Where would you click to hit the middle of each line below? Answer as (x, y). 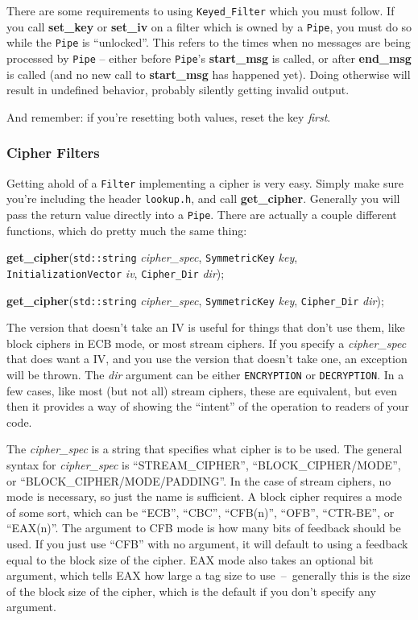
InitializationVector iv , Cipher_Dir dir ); (116, 273)
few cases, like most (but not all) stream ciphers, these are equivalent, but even (202, 390)
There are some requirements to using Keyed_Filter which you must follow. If (201, 10)
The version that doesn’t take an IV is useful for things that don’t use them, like (206, 327)
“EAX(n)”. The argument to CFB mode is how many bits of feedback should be (204, 528)
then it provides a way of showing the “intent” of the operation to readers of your (208, 406)
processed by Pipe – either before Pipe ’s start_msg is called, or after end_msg (209, 58)
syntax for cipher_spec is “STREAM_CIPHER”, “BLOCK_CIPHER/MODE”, (204, 464)
